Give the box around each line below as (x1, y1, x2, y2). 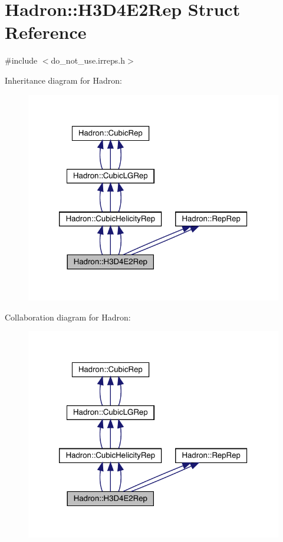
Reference (5, 20, 87, 44)
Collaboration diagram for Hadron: (5, 310, 131, 323)
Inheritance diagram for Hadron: (5, 74, 122, 86)
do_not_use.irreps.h (51, 54, 126, 67)
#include (5, 54, 38, 67)
